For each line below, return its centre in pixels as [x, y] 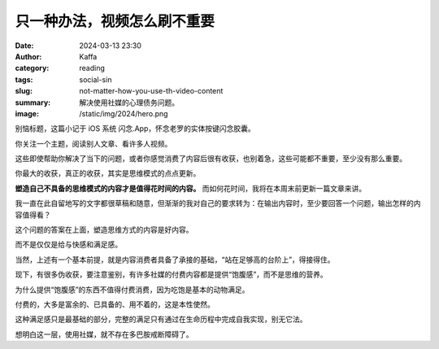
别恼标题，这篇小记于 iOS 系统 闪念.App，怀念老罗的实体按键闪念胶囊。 [135, 129]
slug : [24, 91]
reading [92, 68]
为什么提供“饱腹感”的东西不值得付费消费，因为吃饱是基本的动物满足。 [132, 290]
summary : [33, 103]
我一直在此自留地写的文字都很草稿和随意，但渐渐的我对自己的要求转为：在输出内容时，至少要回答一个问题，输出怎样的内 [218, 203]
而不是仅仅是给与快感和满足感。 [68, 245]
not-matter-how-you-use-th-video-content [151, 91]
